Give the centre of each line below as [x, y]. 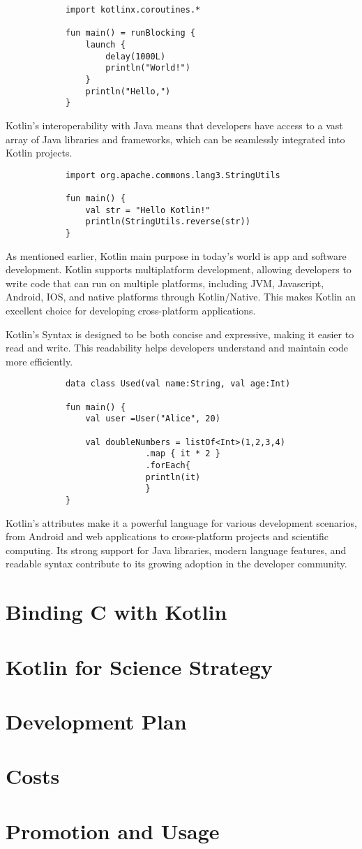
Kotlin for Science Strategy [139, 666]
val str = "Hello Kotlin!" [148, 210]
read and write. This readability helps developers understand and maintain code [177, 348]
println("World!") [148, 68]
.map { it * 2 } [183, 454]
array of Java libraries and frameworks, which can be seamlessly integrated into [175, 139]
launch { [105, 44]
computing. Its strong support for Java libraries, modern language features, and [176, 550]
